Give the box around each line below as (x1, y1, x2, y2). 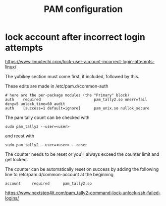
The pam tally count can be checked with (5, 114, 90, 120)
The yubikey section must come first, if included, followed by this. (5, 73, 140, 79)
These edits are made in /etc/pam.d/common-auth (5, 83, 109, 89)
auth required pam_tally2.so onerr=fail (5, 97, 148, 102)
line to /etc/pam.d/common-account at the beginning (5, 171, 114, 177)
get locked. (5, 156, 28, 162)
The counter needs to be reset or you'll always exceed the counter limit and (5, 151, 160, 157)
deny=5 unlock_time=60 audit (5, 101, 65, 106)
